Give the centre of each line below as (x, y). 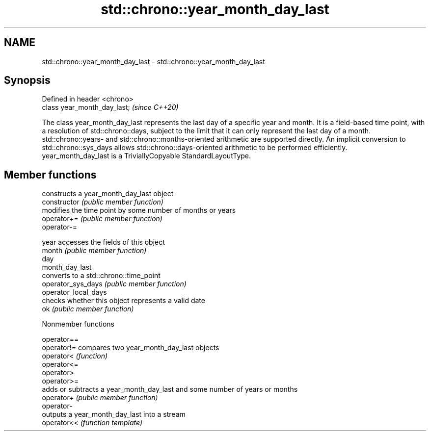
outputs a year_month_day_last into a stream (114, 414)
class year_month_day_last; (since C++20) (110, 107)
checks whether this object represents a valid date (123, 301)
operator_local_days (74, 292)
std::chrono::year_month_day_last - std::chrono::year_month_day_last (153, 61)
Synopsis (27, 80)
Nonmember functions (78, 324)
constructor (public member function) (103, 202)
